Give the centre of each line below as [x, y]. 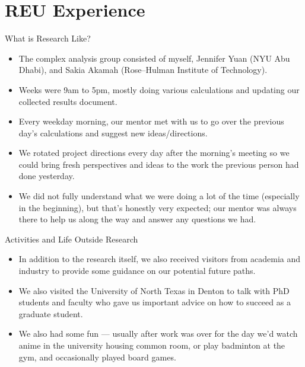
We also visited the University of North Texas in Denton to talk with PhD [154, 290]
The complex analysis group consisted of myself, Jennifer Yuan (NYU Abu [154, 58]
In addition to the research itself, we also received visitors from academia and [160, 259]
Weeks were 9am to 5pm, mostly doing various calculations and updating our [159, 89]
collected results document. [68, 101]
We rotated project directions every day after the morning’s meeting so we [154, 153]
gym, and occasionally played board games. [97, 357]
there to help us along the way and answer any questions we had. [137, 219]
